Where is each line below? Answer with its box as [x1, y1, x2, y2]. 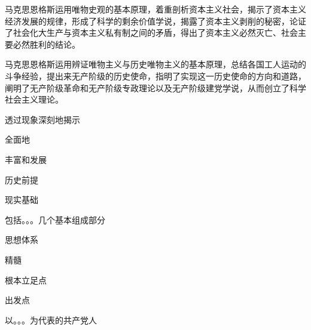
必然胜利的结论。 [13, 38, 80, 50]
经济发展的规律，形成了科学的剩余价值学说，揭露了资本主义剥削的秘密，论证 [5, 14, 306, 27]
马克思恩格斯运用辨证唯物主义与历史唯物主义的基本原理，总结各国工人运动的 [5, 58, 306, 70]
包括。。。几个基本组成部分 [5, 213, 105, 226]
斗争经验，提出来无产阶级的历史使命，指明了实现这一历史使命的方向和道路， [5, 69, 306, 82]
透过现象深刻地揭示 [5, 113, 80, 125]
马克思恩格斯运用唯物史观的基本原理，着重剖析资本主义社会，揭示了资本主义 [5, 3, 306, 15]
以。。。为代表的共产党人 [5, 313, 97, 326]
